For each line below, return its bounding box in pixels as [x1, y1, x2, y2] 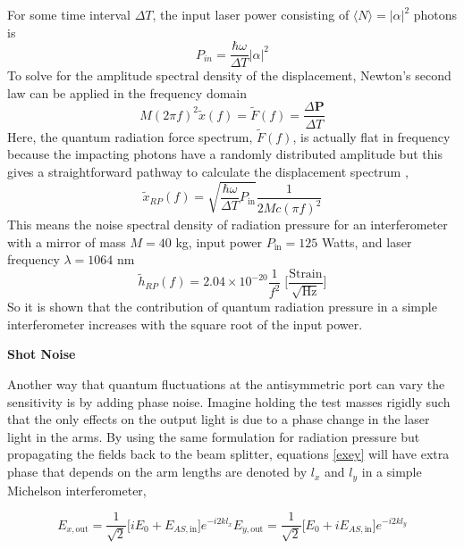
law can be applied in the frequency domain [7, 83, 248, 102]
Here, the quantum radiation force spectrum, [7, 127, 253, 146]
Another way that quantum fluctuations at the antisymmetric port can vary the [7, 375, 445, 394]
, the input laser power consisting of [152, 5, 350, 23]
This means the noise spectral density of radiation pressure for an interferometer [7, 215, 448, 234]
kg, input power [175, 232, 262, 251]
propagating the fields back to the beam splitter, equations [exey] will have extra [7, 445, 450, 463]
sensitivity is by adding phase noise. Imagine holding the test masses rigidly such [7, 392, 451, 411]
